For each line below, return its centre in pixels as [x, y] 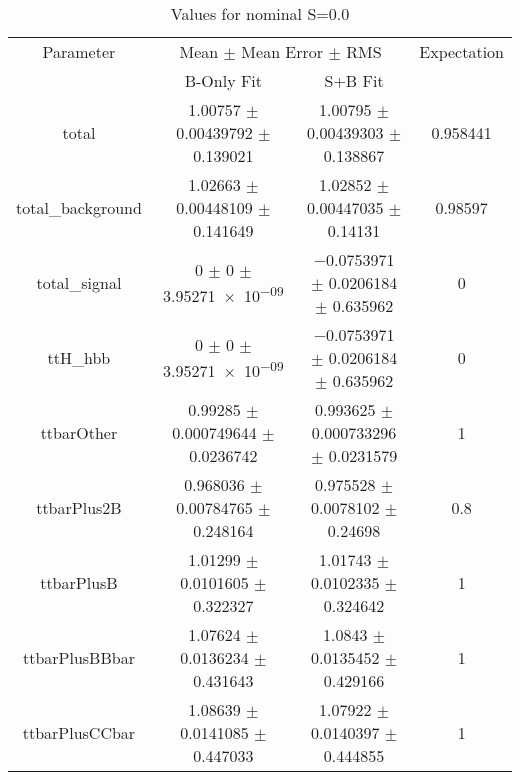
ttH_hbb [79, 357]
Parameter [79, 51]
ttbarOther [79, 432]
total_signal [79, 282]
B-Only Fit [223, 80]
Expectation [461, 51]
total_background [79, 207]
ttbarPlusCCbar [79, 732]
